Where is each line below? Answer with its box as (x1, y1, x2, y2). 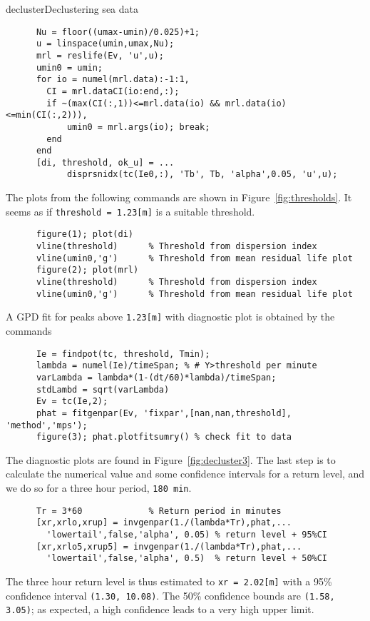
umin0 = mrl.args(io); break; (66, 121, 210, 132)
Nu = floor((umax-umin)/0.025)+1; (36, 26, 200, 37)
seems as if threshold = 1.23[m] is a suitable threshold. (6, 203, 255, 218)
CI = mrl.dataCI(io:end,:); (46, 86, 180, 96)
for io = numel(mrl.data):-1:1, (36, 74, 190, 85)
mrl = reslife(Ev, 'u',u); (36, 50, 164, 61)
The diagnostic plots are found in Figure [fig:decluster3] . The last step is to (6, 452, 336, 467)
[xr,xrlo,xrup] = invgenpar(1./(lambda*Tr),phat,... (36, 517, 292, 528)
